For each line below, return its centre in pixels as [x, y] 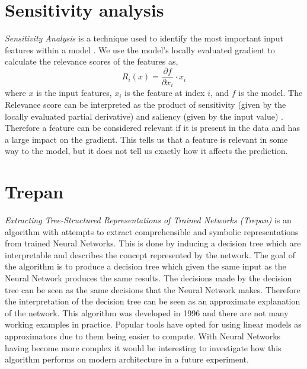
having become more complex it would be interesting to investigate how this [143, 347]
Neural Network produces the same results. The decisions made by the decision [148, 278]
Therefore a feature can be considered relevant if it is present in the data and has [152, 128]
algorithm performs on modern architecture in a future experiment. [127, 359]
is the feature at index [165, 93]
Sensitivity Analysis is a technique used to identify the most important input [144, 38]
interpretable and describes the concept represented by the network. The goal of [150, 254]
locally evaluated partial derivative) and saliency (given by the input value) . [144, 116]
